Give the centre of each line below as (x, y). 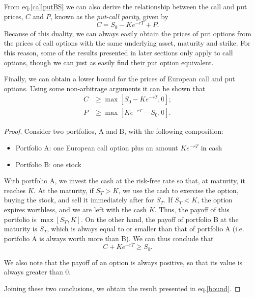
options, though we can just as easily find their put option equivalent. (109, 62)
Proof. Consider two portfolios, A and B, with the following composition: (114, 131)
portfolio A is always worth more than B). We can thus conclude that (109, 238)
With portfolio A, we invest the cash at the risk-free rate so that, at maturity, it (125, 181)
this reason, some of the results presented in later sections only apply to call (118, 52)
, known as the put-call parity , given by (109, 16)
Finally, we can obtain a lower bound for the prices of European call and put (120, 79)
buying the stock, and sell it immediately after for (79, 200)
